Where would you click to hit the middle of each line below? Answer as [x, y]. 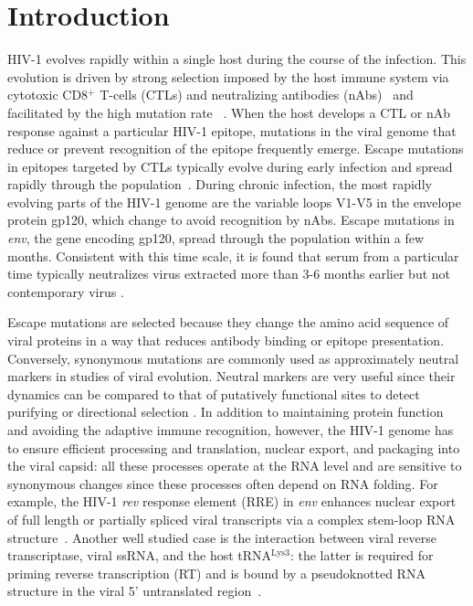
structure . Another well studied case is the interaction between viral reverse [222, 537]
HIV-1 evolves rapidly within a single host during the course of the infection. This [237, 59]
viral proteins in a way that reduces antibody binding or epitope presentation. [226, 340]
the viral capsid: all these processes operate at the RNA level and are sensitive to [235, 466]
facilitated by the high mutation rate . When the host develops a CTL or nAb [229, 112]
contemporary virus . [66, 291]
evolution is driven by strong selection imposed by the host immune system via [228, 76]
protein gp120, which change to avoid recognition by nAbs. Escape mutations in [231, 220]
